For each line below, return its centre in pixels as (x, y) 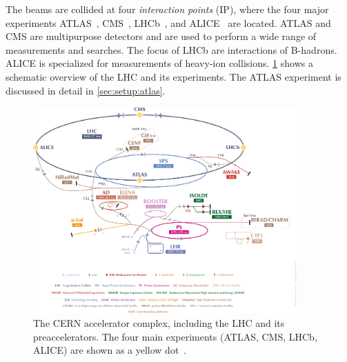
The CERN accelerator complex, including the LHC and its (159, 323)
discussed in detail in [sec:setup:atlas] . (86, 90)
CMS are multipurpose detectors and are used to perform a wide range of (161, 36)
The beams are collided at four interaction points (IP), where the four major (167, 9)
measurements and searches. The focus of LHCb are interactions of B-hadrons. (171, 49)
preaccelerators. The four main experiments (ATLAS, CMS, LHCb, (175, 336)
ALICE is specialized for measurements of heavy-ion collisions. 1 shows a (159, 63)
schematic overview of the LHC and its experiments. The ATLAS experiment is (173, 76)
